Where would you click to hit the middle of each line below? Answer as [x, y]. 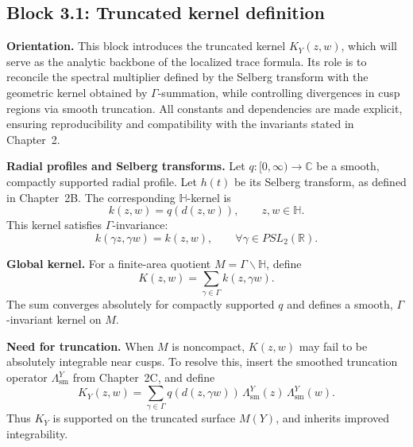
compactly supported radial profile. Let [102, 181]
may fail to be [333, 346]
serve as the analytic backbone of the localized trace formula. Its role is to [187, 61]
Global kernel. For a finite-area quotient [109, 263]
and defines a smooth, [340, 303]
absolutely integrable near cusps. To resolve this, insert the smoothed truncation [202, 361]
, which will [369, 46]
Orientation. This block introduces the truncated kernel [146, 46]
